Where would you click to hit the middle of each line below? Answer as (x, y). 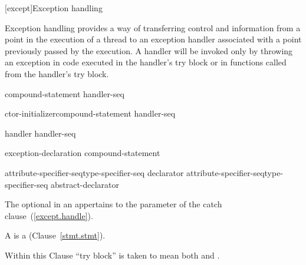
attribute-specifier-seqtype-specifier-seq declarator (94, 172)
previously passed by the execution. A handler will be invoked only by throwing (149, 50)
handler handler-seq (40, 133)
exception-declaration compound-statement (83, 153)
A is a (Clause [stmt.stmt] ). (55, 235)
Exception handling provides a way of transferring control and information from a (153, 27)
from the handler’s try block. (57, 73)
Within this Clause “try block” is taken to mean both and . (112, 255)
